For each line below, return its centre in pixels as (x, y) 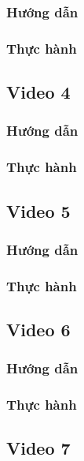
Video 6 (38, 330)
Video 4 (38, 92)
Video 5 (38, 210)
